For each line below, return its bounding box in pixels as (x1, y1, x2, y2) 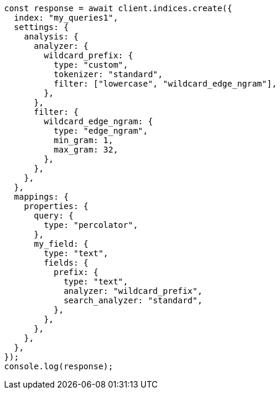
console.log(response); (4, 362, 114, 371)
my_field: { (34, 239, 89, 249)
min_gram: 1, (54, 135, 114, 145)
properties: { (24, 201, 89, 211)
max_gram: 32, (54, 145, 118, 154)
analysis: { (24, 32, 79, 41)
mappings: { (14, 192, 69, 201)
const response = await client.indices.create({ (4, 4, 232, 13)
